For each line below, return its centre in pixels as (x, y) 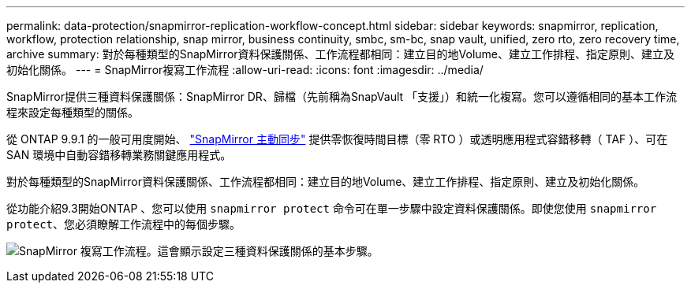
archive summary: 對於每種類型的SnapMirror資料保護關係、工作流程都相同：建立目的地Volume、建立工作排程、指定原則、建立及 (340, 54)
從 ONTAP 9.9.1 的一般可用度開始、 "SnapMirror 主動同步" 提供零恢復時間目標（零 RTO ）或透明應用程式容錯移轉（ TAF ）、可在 (337, 139)
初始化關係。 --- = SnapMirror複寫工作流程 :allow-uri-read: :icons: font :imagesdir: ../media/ (245, 70)
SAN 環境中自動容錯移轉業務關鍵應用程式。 (119, 155)
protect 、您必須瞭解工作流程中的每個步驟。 (124, 224)
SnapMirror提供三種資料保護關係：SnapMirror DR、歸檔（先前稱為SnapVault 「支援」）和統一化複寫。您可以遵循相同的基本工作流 (342, 96)
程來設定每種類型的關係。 (73, 112)
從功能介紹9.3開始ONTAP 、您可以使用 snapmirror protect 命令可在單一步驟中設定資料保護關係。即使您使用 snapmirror (332, 208)
